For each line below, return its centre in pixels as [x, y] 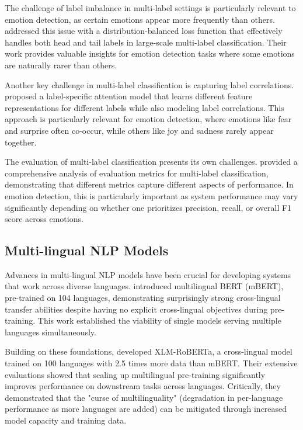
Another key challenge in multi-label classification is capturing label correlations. [149, 84]
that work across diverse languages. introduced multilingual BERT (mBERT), [144, 286]
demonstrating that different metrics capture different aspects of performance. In [149, 184]
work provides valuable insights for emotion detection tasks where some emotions [150, 53]
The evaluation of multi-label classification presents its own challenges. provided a [151, 162]
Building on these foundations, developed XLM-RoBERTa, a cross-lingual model [149, 351]
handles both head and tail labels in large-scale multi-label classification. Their [146, 42]
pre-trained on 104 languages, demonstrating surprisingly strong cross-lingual [143, 298]
